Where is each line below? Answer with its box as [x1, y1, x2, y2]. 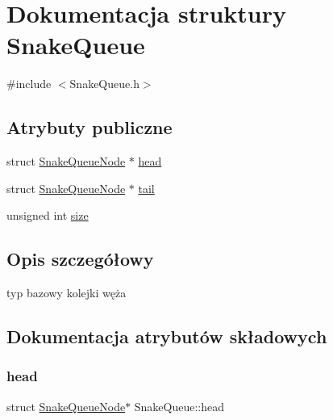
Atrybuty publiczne [6, 115, 173, 140]
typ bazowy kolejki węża [6, 284, 127, 301]
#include [6, 75, 52, 92]
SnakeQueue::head [134, 397, 225, 414]
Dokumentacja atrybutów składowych [6, 324, 327, 349]
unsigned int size [6, 207, 89, 224]
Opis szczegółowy [6, 246, 154, 271]
